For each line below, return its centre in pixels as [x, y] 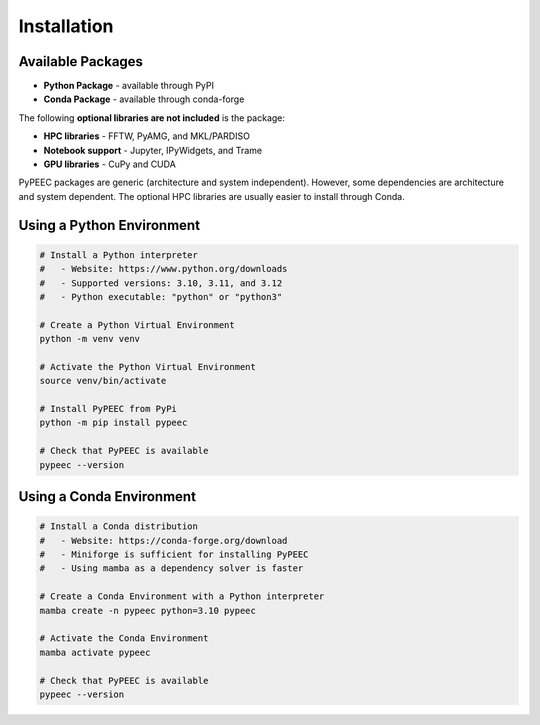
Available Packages [81, 61]
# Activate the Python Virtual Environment [148, 366]
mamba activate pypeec [95, 652]
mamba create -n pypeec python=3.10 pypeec [148, 610]
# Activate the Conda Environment [124, 638]
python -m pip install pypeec [113, 423]
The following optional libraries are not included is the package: [151, 117]
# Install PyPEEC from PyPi [108, 409]
